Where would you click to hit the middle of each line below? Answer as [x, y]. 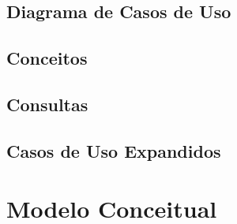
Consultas [47, 104]
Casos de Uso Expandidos [114, 150]
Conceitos [47, 58]
